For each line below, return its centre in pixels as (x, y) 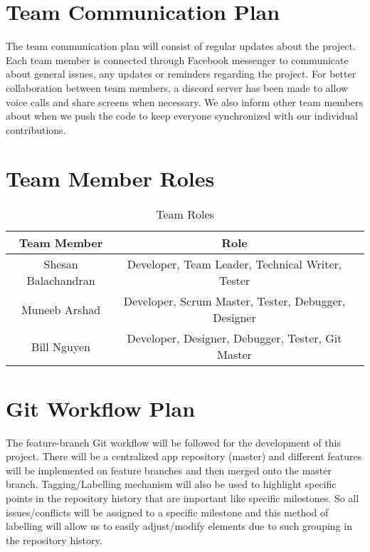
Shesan (61, 264)
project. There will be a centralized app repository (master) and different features (184, 456)
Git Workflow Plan (101, 408)
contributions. (36, 129)
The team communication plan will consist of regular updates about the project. (181, 46)
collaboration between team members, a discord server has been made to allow (177, 87)
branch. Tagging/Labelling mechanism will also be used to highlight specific (171, 484)
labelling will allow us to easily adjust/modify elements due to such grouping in (179, 526)
